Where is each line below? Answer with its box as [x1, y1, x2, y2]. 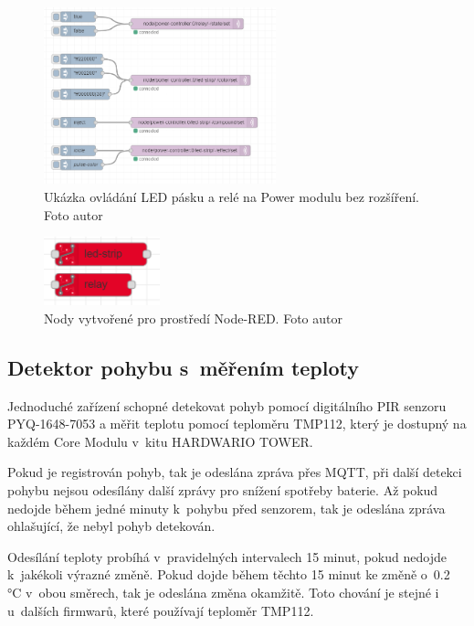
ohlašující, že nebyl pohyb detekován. [7, 516, 216, 536]
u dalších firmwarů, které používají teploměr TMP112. [7, 600, 314, 620]
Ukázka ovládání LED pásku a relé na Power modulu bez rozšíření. [44, 186, 419, 206]
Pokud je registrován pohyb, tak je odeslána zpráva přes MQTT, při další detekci [7, 462, 462, 482]
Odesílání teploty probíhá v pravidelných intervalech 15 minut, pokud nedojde [7, 546, 447, 566]
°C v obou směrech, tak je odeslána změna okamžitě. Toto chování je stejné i [7, 582, 439, 601]
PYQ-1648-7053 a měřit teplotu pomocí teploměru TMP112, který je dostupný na [7, 414, 467, 433]
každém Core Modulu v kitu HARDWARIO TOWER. [7, 431, 313, 451]
